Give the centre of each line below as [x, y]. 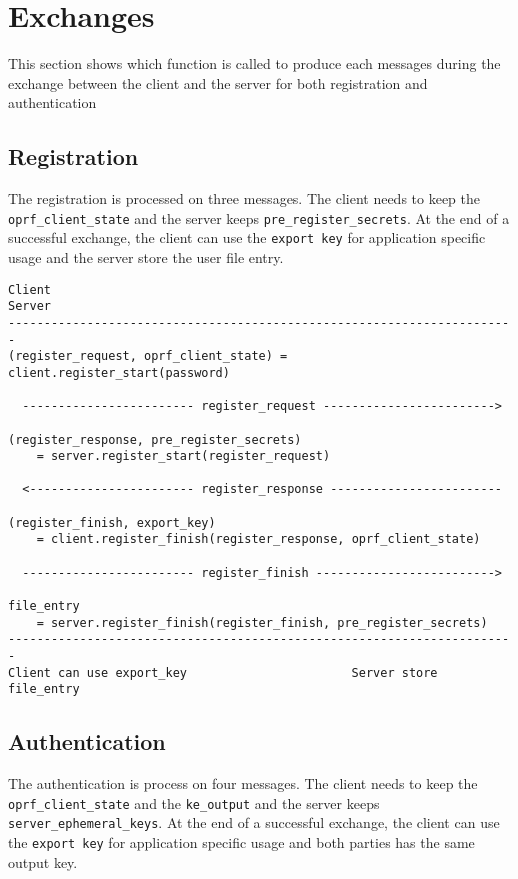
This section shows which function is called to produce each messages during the [254, 63]
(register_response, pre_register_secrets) [155, 439]
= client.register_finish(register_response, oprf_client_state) [258, 539]
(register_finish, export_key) [112, 522]
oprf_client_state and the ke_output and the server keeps [194, 802]
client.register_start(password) [119, 372]
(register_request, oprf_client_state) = [148, 356]
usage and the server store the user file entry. [146, 257]
